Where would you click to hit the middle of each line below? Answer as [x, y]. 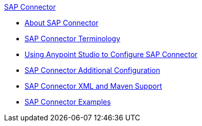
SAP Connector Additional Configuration [93, 70]
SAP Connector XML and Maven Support [93, 86]
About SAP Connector [62, 23]
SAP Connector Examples [68, 102]
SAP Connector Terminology [73, 39]
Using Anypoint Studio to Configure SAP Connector [111, 54]
